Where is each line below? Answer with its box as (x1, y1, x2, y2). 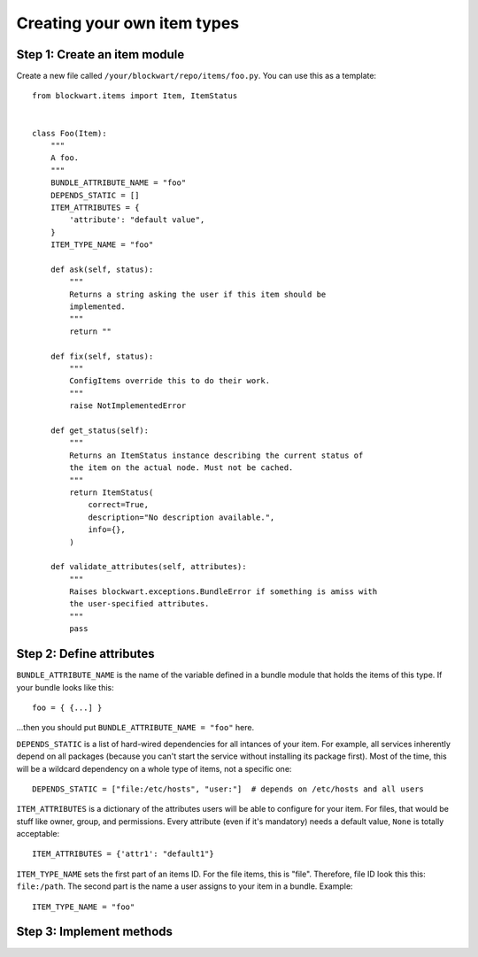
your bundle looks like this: (16, 682, 114, 692)
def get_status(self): (50, 426, 150, 436)
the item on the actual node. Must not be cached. (69, 463, 294, 473)
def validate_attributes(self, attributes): (50, 562, 247, 572)
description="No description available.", (88, 512, 275, 522)
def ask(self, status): (50, 264, 154, 274)
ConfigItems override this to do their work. (69, 376, 270, 386)
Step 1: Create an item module (16, 47, 185, 62)
